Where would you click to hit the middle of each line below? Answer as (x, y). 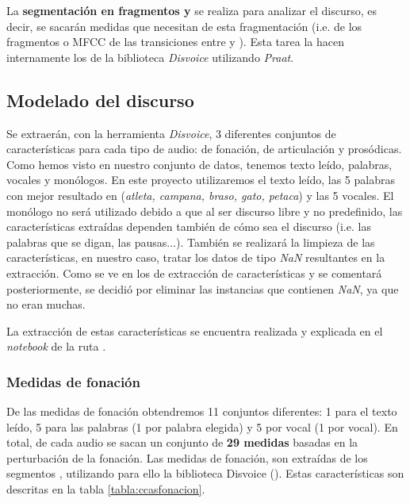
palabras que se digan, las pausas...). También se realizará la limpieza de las (191, 242)
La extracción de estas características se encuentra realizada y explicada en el (195, 330)
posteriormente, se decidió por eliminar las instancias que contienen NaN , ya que (203, 288)
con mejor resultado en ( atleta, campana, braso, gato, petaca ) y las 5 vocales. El (200, 195)
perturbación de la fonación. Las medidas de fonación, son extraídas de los (187, 457)
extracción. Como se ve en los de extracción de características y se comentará (194, 273)
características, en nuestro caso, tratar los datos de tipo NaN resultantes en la (196, 257)
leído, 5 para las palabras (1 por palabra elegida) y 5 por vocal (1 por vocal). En (202, 426)
